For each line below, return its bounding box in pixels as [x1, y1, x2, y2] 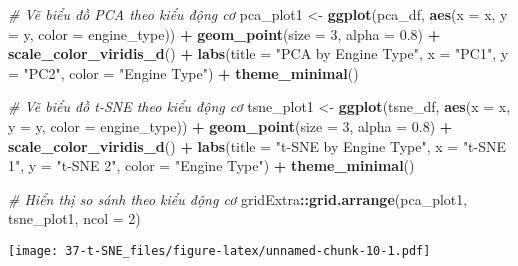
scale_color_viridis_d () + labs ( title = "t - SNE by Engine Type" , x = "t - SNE [8, 135, 507, 156]
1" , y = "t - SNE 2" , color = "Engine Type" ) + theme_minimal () [8, 155, 415, 176]
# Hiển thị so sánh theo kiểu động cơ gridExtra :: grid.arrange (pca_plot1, [8, 188, 468, 209]
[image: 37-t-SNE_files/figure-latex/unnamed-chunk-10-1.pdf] [8, 243, 431, 258]
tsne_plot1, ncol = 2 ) [8, 208, 141, 229]
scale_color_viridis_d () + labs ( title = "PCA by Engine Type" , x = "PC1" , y [8, 43, 509, 64]
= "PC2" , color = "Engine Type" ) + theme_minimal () [8, 62, 359, 83]
